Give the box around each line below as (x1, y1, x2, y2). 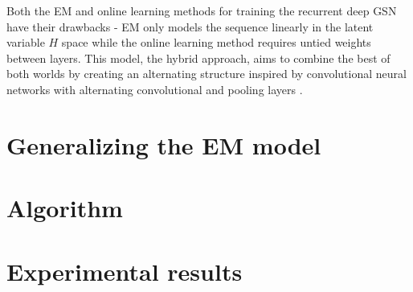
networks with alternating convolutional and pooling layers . (6, 80, 303, 97)
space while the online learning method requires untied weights (61, 34, 371, 51)
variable (6, 34, 45, 51)
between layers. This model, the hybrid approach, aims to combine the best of (6, 49, 391, 66)
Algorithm (6, 191, 123, 224)
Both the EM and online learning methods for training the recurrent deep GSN (6, 2, 397, 19)
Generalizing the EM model (6, 128, 321, 161)
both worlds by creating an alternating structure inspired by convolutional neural (6, 65, 407, 82)
